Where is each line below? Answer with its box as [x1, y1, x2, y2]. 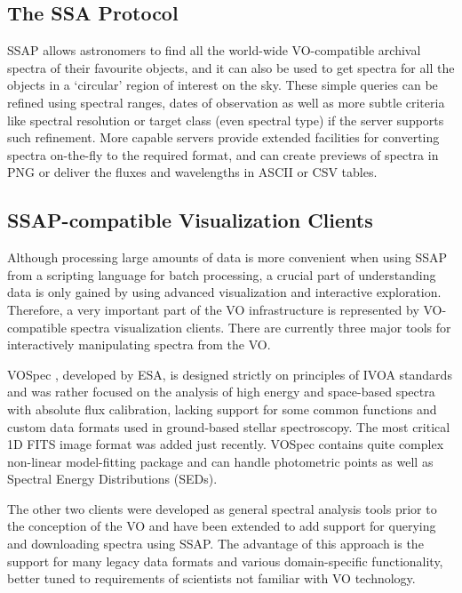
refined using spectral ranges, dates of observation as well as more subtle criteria [7, 92, 445, 111]
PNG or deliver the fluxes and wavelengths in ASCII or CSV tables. [7, 163, 378, 181]
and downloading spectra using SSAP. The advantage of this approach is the [7, 534, 424, 553]
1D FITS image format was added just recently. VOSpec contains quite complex [7, 435, 444, 453]
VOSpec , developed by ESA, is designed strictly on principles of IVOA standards [7, 365, 452, 383]
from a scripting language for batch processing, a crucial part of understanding [7, 265, 436, 284]
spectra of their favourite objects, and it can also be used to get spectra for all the [7, 58, 455, 76]
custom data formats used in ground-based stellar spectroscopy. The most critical [7, 417, 450, 436]
